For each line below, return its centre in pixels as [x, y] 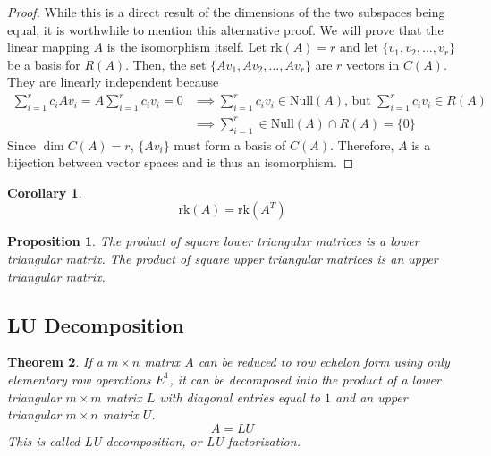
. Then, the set [166, 64]
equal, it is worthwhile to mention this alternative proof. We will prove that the [225, 29]
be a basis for [44, 64]
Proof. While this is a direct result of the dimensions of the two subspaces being [226, 12]
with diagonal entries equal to [240, 397]
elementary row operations [79, 379]
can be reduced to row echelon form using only [324, 362]
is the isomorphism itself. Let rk [195, 47]
